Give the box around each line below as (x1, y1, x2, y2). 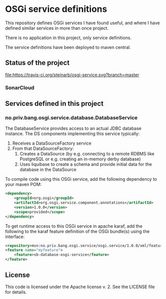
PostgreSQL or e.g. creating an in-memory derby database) (19, 156, 141, 162)
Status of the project (5, 58, 70, 67)
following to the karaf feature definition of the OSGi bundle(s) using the (5, 228, 150, 234)
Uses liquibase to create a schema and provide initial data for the (19, 161, 152, 167)
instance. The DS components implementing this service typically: (5, 131, 140, 137)
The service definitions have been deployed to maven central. (5, 44, 131, 50)
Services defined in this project (5, 100, 104, 108)
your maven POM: (5, 182, 42, 188)
